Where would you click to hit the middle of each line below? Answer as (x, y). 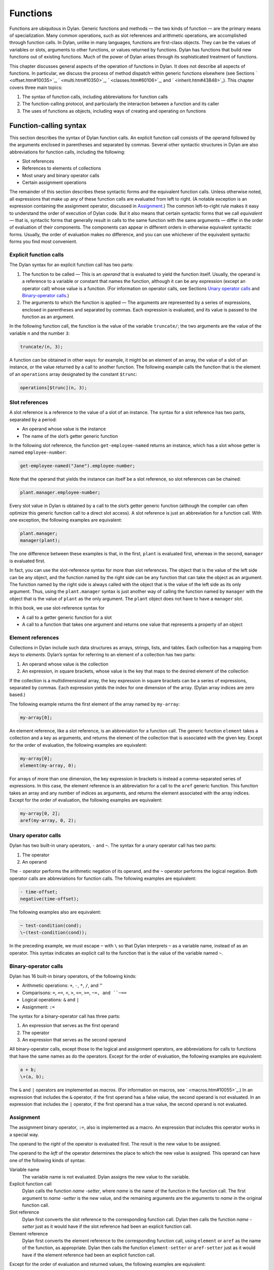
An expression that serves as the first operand (71, 1026)
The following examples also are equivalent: (55, 912)
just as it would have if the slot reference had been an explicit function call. (114, 1226)
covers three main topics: (36, 87)
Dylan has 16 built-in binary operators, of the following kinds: (73, 976)
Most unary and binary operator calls (61, 175)
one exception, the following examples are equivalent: (66, 520)
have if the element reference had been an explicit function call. (89, 1255)
